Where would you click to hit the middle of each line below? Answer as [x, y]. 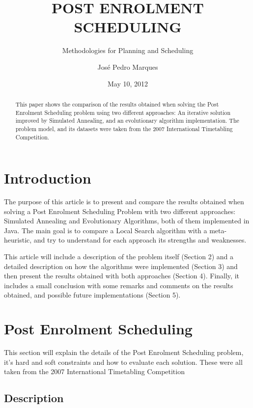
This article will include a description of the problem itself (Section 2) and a [119, 257]
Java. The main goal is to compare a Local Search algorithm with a [106, 230]
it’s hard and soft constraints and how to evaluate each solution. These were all [123, 362]
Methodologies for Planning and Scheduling [128, 50]
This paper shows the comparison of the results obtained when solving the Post [117, 104]
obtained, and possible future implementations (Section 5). [92, 295]
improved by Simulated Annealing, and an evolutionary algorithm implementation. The [127, 121]
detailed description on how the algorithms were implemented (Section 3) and [121, 266]
